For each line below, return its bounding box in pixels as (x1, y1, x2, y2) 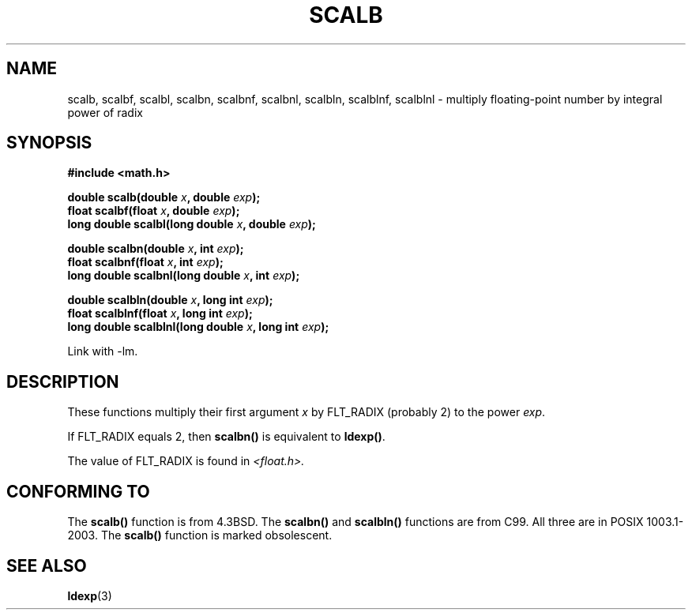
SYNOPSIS (6, 133, 92, 153)
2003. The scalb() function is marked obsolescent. (67, 528, 333, 543)
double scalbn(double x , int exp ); (67, 242, 244, 256)
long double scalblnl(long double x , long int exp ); (67, 320, 329, 334)
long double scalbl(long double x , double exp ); (67, 217, 316, 231)
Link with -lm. (67, 344, 138, 359)
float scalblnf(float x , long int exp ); (67, 306, 253, 321)
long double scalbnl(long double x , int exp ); (67, 269, 300, 283)
